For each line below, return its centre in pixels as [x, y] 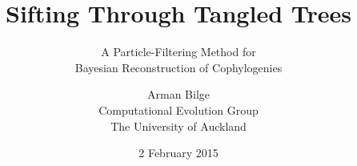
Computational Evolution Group [178, 109]
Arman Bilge [178, 94]
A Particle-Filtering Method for [178, 52]
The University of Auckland [178, 126]
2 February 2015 [178, 153]
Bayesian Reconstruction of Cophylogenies [178, 67]
